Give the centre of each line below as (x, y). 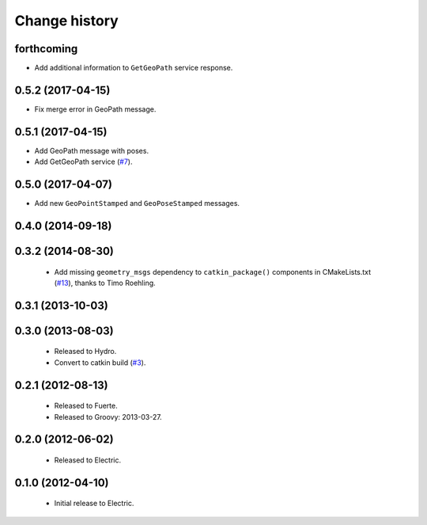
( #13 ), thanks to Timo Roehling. (105, 283)
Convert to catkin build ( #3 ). (100, 362)
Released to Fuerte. (86, 406)
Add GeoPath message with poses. (92, 150)
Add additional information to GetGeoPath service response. (134, 68)
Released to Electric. (88, 460)
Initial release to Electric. (94, 504)
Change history (66, 21)
